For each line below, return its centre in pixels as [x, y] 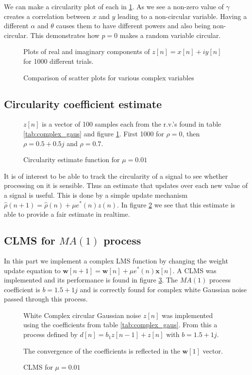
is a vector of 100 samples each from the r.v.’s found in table [132, 124]
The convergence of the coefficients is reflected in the [102, 350]
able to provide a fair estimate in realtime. [67, 214]
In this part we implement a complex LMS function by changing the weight [116, 260]
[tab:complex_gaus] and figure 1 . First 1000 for [94, 133]
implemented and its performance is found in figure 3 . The [91, 280]
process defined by [50, 334]
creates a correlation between [47, 16]
